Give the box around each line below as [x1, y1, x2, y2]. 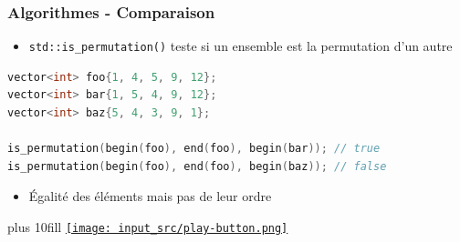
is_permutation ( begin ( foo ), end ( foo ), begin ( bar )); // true [7, 142, 381, 156]
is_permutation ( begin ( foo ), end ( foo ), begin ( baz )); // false [7, 159, 387, 173]
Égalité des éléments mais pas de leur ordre [28, 187, 272, 206]
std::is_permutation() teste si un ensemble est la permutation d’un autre [28, 36, 453, 55]
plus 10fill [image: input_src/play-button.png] [7, 217, 288, 237]
